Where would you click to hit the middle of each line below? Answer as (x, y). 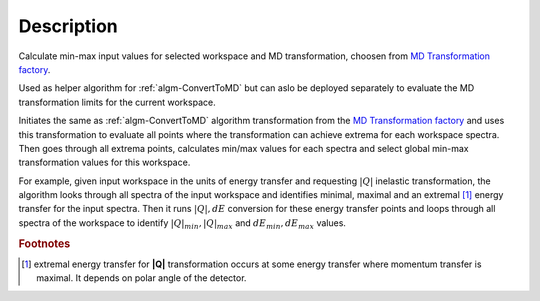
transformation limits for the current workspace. (117, 102)
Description (68, 26)
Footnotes (44, 243)
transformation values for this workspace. (104, 162)
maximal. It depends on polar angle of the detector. (141, 278)
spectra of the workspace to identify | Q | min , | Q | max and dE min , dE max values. (182, 223)
